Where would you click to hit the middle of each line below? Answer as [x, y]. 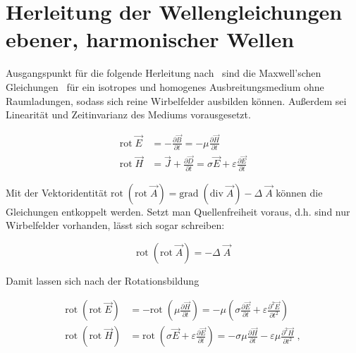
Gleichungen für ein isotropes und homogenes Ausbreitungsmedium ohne [165, 86]
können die [299, 192]
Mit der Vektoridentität [57, 192]
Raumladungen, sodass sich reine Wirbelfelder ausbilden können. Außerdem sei [176, 100]
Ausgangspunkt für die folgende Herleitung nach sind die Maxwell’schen [164, 73]
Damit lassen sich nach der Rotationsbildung [103, 280]
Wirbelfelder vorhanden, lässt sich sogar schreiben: [115, 225]
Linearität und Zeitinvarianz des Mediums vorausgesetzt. [128, 114]
